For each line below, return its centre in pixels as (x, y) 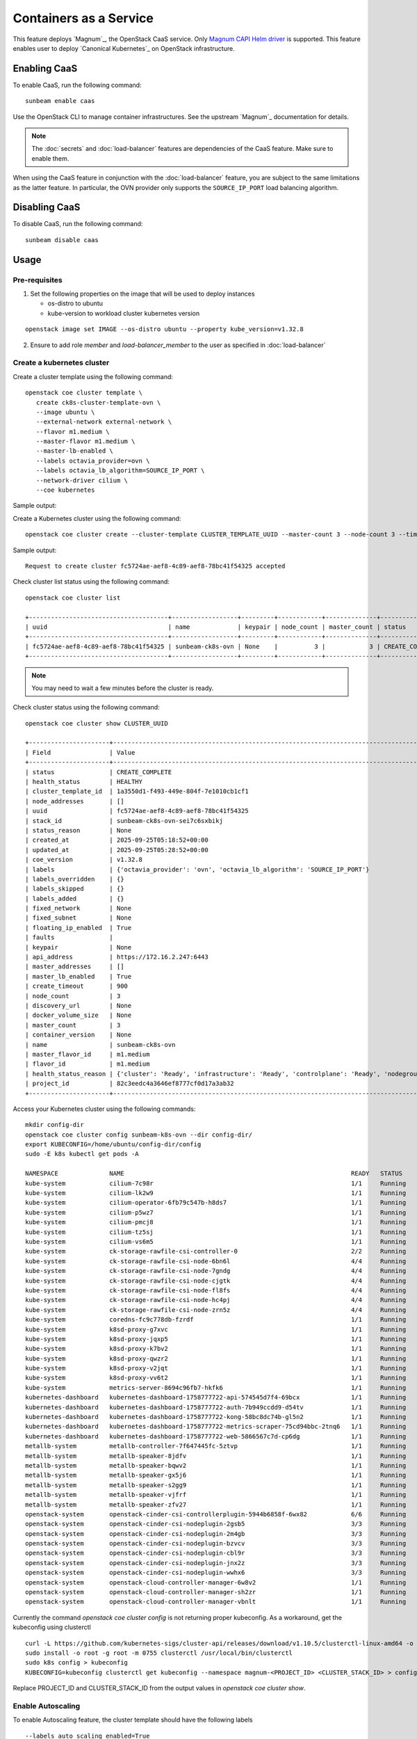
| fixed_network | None (79, 908)
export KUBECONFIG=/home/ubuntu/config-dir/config (113, 1145)
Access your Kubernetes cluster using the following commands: (104, 1109)
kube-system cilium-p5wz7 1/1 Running (216, 1212)
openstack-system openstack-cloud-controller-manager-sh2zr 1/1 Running (216, 1592)
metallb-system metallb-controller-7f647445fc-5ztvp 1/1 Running (216, 1446)
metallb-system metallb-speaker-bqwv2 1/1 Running (216, 1465)
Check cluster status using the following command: (86, 707)
